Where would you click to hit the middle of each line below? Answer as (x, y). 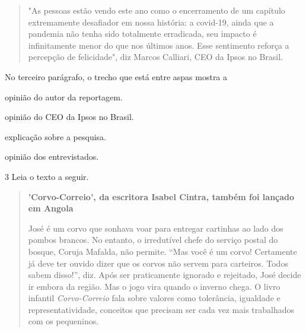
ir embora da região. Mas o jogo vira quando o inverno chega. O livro (154, 286)
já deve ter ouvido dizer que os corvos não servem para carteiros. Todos (158, 263)
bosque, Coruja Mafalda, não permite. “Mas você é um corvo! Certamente (162, 251)
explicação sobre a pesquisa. (55, 136)
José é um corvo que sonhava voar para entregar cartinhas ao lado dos (156, 228)
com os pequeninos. (63, 321)
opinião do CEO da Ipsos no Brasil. (69, 117)
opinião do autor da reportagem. (64, 97)
